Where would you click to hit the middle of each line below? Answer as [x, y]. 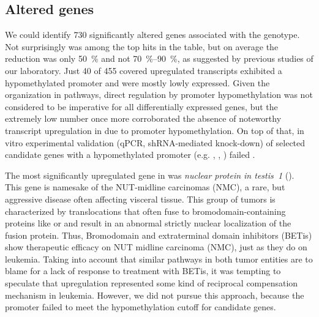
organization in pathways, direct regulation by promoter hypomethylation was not [159, 95]
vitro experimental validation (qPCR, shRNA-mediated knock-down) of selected [155, 142]
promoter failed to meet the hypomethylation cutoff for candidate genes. [141, 307]
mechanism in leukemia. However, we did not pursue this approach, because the [155, 295]
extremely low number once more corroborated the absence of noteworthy [143, 118]
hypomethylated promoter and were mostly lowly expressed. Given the [137, 82]
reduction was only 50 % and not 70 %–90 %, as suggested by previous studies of [159, 58]
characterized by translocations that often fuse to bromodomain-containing [145, 211]
